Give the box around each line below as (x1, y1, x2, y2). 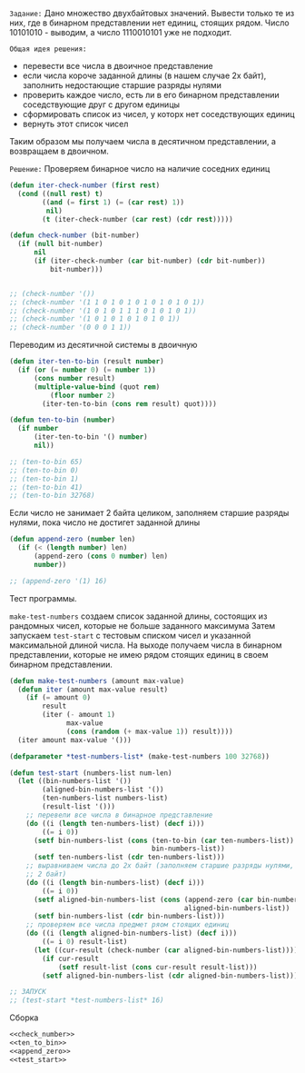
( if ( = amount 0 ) (25, 693, 92, 702)
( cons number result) (33, 373, 116, 383)
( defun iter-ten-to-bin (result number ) (9, 357, 165, 366)
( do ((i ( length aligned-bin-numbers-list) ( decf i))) (25, 929, 238, 939)
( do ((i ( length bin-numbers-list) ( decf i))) (25, 878, 205, 887)
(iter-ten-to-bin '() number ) (33, 432, 148, 442)
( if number (17, 424, 59, 433)
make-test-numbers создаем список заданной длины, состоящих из (9, 611, 268, 621)
